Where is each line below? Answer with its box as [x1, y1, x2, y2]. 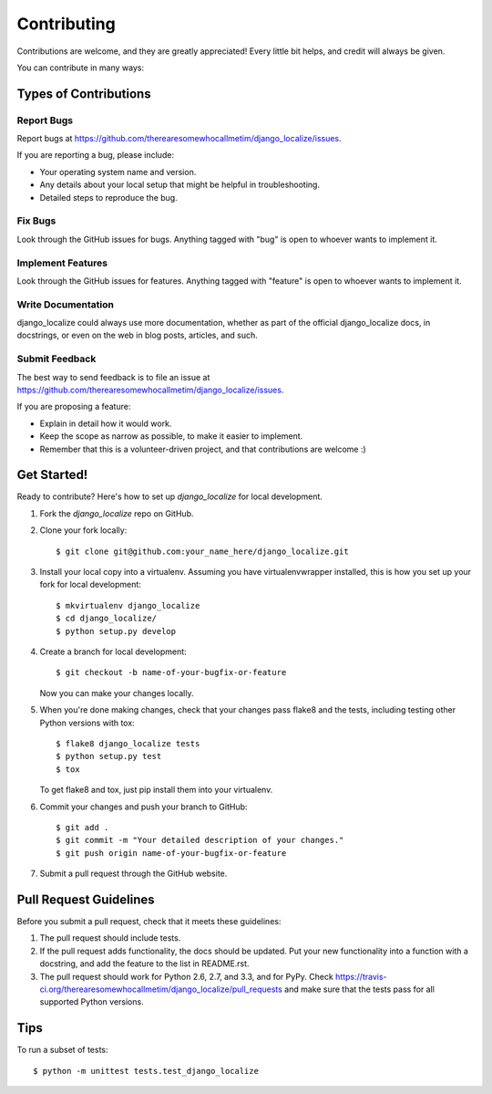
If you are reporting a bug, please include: [16, 150, 175, 161]
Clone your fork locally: [39, 525, 128, 536]
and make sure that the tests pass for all [283, 984, 435, 995]
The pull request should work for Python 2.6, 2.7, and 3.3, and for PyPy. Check [39, 971, 334, 982]
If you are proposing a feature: [16, 401, 131, 412]
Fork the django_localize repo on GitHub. [39, 507, 194, 519]
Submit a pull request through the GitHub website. [39, 868, 228, 880]
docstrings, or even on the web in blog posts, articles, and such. [16, 329, 259, 341]
